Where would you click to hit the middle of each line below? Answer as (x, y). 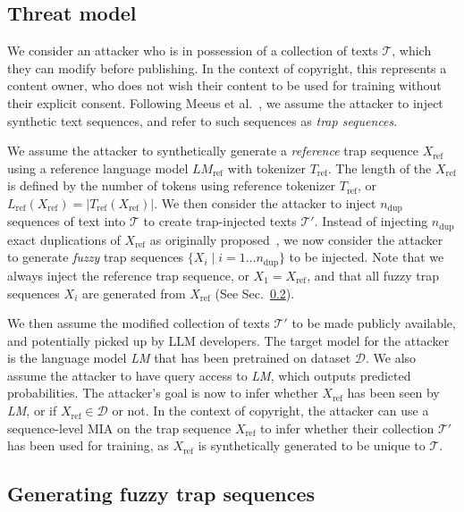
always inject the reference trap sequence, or (128, 275)
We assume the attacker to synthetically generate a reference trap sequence (213, 151)
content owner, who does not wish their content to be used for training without (224, 85)
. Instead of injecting (371, 221)
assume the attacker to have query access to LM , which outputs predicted (209, 375)
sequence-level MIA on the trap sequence (119, 428)
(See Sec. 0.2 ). (255, 293)
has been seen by (393, 393)
